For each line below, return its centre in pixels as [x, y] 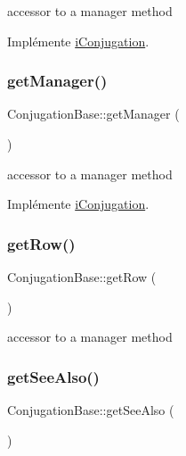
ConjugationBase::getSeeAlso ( [91, 410]
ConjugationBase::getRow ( [82, 277]
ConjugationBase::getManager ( [93, 114]
